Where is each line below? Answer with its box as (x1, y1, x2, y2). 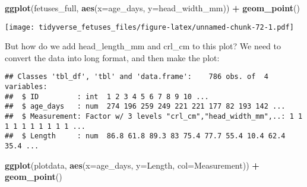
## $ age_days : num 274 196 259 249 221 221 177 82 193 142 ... (5, 102, 286, 111)
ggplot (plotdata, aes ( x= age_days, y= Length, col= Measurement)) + (5, 159, 259, 171)
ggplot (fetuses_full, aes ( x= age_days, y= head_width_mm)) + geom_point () (5, 2, 300, 14)
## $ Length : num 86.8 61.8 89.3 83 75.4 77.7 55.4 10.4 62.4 (5, 132, 286, 141)
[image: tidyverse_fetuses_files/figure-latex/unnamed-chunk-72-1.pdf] (5, 23, 294, 31)
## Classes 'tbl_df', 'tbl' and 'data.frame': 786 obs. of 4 (5, 72, 268, 81)
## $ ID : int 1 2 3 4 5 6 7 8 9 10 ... (5, 92, 209, 101)
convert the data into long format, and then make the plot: (5, 51, 220, 64)
